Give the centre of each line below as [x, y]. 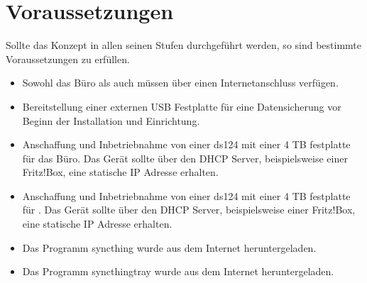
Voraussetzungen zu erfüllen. [68, 59]
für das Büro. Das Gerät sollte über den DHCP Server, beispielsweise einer [185, 158]
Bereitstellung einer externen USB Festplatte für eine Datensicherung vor [182, 106]
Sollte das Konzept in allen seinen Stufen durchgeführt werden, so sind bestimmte [184, 45]
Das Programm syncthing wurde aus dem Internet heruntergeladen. [169, 247]
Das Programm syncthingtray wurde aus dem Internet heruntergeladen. [178, 271]
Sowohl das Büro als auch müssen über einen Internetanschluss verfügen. [180, 83]
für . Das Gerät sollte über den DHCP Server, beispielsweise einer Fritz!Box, [189, 210]
